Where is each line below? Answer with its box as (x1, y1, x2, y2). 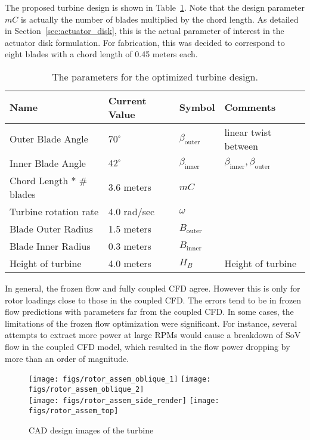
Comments (224, 100, 276, 114)
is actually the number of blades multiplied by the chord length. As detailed (20, 13, 299, 25)
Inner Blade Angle (10, 156, 86, 170)
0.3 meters (108, 238, 151, 253)
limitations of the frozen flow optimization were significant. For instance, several (5, 317, 297, 329)
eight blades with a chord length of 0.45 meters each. (5, 48, 198, 60)
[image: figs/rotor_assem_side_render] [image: (29, 396, 219, 405)
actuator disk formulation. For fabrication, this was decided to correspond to (5, 36, 285, 48)
